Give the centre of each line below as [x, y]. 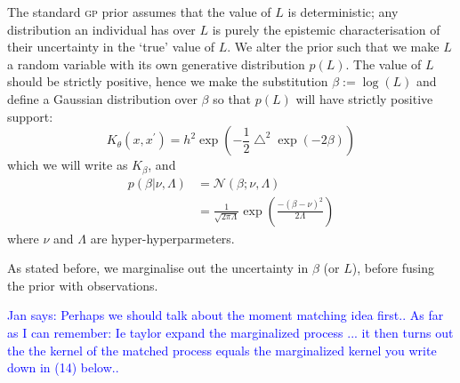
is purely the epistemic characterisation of [326, 29]
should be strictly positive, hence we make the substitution [168, 81]
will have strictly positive [364, 98]
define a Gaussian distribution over [102, 98]
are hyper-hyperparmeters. [162, 238]
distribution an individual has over [101, 29]
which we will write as [68, 165]
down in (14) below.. [63, 367]
